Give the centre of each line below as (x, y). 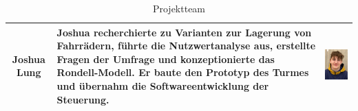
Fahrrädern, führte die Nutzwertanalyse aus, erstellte (186, 46)
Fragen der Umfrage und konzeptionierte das (166, 59)
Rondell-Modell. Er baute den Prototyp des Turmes (183, 72)
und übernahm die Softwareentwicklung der (163, 85)
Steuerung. (83, 99)
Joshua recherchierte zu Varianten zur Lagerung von (184, 32)
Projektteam (179, 8)
